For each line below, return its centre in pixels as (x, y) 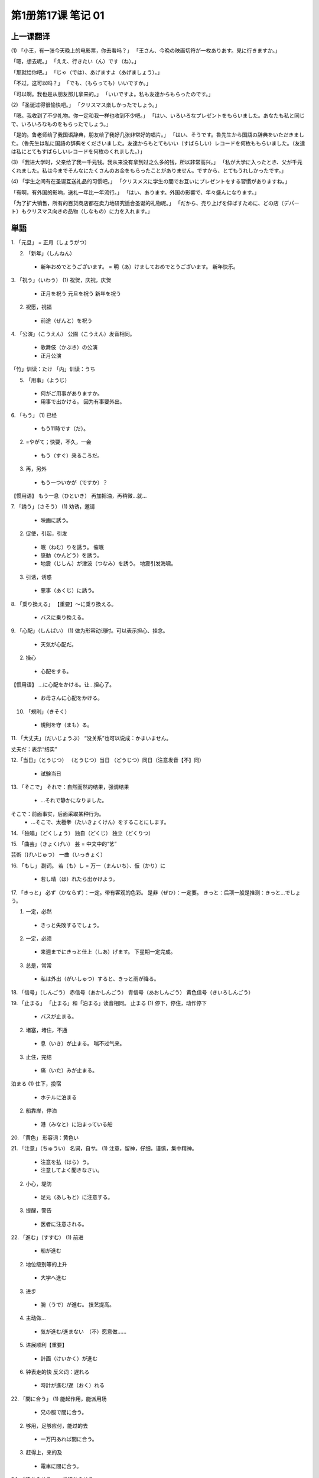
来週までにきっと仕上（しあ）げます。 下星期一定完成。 (108, 952)
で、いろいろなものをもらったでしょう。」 (61, 124)
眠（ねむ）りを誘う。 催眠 (72, 547)
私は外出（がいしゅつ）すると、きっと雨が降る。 (100, 979)
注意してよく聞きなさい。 (71, 1170)
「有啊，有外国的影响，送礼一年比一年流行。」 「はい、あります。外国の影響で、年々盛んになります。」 (135, 192)
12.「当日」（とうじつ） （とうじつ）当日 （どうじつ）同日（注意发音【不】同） (108, 760)
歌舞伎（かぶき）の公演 (69, 347)
